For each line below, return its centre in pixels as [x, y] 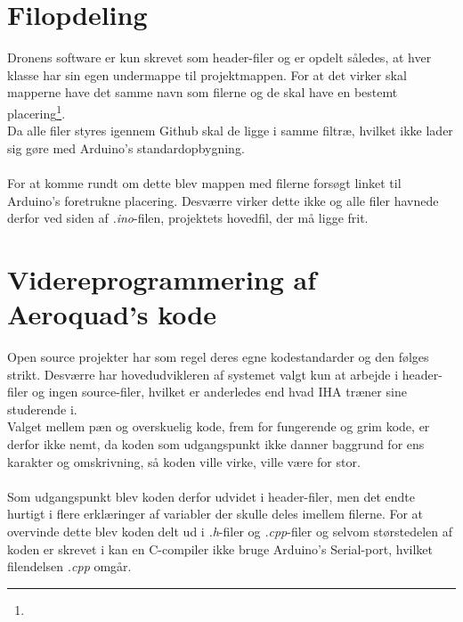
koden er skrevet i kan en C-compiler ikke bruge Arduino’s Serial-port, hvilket [220, 548]
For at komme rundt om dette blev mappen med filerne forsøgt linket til [204, 182]
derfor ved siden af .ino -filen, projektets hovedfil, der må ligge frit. [188, 218]
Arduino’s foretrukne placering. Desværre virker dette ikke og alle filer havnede [223, 200]
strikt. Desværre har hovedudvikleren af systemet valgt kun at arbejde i [203, 374]
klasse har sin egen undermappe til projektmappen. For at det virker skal [207, 74]
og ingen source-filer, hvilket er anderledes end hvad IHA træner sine [219, 392]
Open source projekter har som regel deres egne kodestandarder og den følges [218, 357]
